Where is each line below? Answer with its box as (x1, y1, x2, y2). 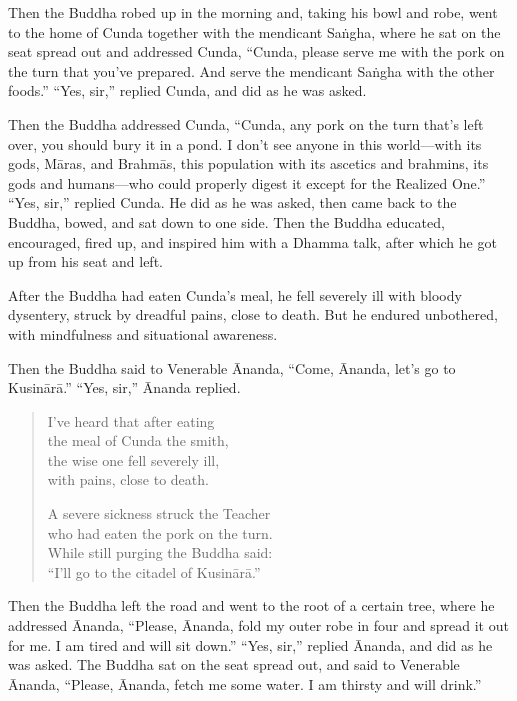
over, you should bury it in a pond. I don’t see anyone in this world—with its (8, 133, 482, 154)
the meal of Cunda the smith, (47, 430, 229, 451)
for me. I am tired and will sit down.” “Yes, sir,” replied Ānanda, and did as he (8, 634, 493, 655)
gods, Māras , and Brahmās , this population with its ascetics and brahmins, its (8, 153, 489, 174)
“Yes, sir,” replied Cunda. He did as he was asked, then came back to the (8, 192, 457, 213)
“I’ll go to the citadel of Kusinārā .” (47, 561, 261, 582)
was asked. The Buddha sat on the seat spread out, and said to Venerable (8, 654, 460, 675)
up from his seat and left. (8, 251, 163, 272)
